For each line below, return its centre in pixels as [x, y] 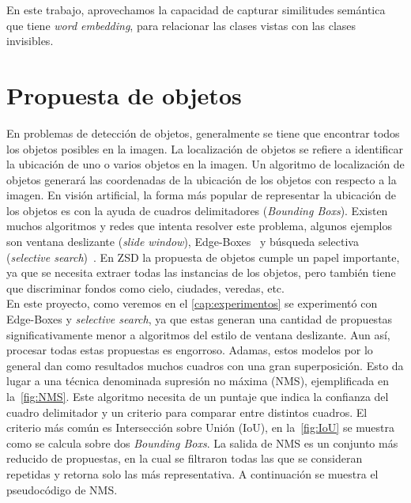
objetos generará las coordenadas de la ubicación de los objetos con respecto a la [202, 179]
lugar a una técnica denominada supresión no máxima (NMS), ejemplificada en [198, 381]
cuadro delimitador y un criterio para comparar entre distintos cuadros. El [187, 412]
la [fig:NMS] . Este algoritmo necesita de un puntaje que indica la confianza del [198, 396]
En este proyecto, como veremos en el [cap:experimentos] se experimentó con [192, 303]
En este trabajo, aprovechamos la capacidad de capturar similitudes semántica [196, 9]
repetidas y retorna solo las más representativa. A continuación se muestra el [192, 473]
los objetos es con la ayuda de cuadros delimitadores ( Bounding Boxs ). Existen [197, 210]
